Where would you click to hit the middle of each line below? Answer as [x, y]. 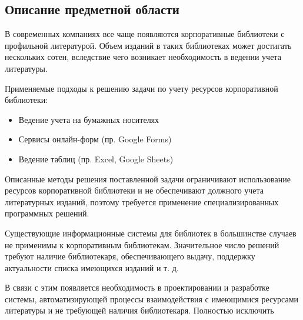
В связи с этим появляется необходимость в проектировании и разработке [137, 287]
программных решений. [47, 213]
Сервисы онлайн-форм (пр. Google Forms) [95, 139]
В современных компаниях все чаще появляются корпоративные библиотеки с [145, 34]
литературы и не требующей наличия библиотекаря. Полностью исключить [139, 310]
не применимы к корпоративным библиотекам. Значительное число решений [142, 244]
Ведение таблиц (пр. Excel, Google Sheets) [96, 159]
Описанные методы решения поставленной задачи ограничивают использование [148, 179]
